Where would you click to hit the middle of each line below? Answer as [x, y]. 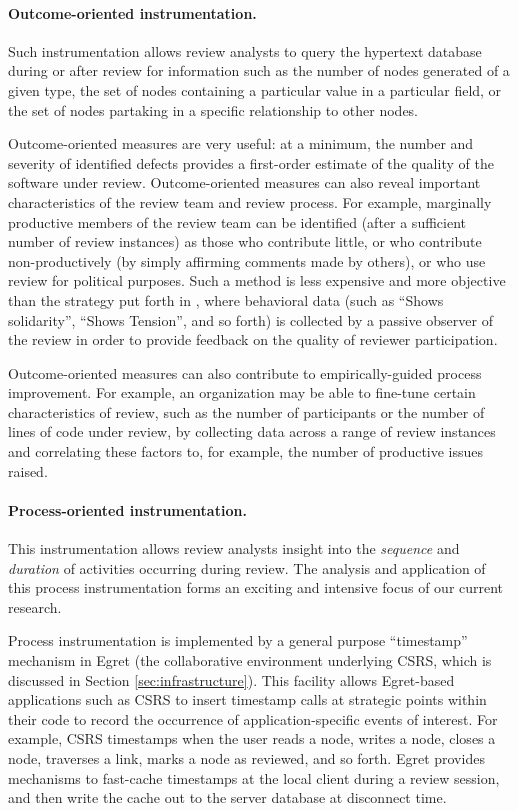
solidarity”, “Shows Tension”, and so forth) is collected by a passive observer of [250, 319]
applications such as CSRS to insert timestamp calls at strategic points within [247, 699]
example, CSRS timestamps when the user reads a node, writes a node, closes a [252, 738]
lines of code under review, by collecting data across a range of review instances [252, 431]
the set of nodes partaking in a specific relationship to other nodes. [213, 109]
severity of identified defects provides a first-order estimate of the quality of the [251, 162]
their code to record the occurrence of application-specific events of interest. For [253, 718]
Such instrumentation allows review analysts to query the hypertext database [245, 50]
